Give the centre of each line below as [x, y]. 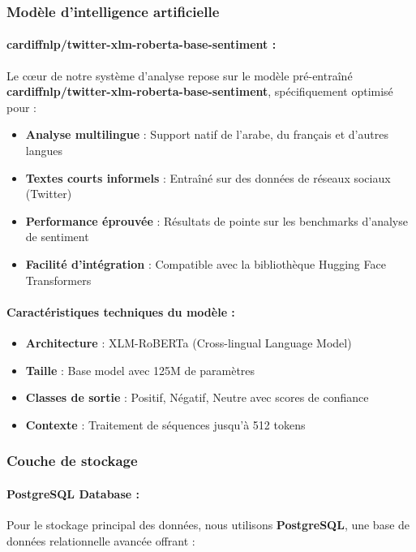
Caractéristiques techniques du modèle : [121, 311]
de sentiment [57, 237]
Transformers [58, 280]
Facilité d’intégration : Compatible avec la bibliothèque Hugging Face [206, 263]
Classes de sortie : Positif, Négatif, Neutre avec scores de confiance [197, 397]
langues [44, 151]
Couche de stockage [72, 461]
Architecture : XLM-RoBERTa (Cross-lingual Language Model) [189, 342]
